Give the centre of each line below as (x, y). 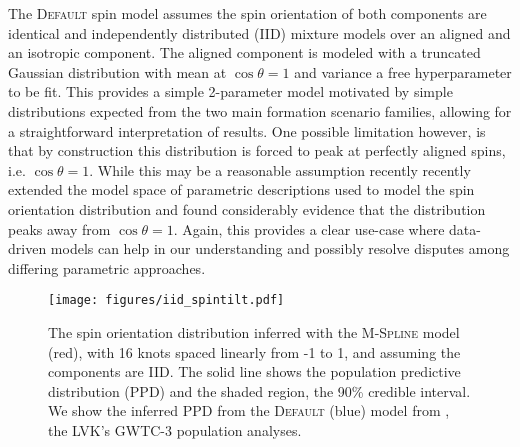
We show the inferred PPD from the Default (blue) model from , (249, 410)
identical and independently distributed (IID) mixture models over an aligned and (259, 32)
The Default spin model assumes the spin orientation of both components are (247, 13)
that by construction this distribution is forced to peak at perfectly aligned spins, (257, 150)
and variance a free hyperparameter (403, 71)
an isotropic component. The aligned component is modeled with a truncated (244, 52)
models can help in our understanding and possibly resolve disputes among (280, 248)
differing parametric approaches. (107, 267)
